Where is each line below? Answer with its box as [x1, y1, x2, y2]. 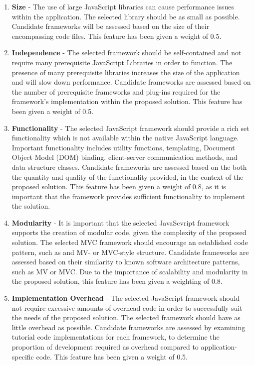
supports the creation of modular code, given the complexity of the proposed [11, 227, 247, 238]
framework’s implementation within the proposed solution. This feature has [11, 96, 243, 107]
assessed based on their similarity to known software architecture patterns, [11, 256, 240, 267]
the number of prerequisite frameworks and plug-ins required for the [11, 86, 221, 97]
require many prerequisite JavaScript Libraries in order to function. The [11, 57, 233, 67]
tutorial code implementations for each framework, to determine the [11, 332, 220, 342]
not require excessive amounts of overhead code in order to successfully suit [11, 302, 243, 313]
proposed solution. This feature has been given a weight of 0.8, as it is [11, 181, 226, 192]
